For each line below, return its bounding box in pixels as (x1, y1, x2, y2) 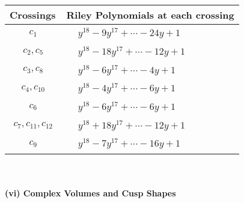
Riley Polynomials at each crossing (66, 8, 234, 22)
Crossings (10, 8, 56, 22)
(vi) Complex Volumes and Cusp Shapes (5, 186, 176, 199)
